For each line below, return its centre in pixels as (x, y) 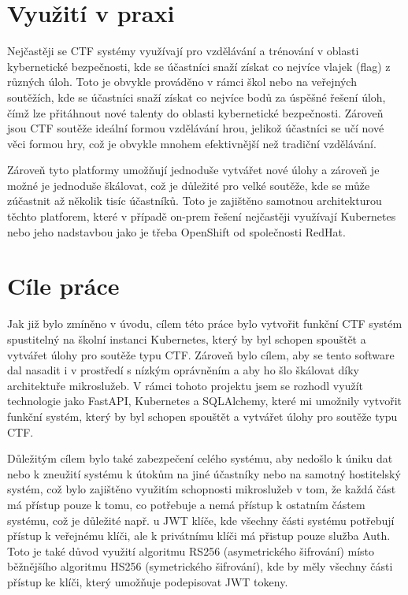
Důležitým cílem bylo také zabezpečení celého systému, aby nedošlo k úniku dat (200, 458)
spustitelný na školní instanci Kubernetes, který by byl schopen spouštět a (187, 338)
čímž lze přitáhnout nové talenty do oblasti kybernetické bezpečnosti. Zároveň (195, 112)
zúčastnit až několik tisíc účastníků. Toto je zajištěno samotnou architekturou (195, 201)
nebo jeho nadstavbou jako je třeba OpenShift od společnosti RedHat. (176, 231)
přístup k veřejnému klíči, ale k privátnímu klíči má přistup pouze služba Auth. (199, 535)
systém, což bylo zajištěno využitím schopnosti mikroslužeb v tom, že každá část (202, 489)
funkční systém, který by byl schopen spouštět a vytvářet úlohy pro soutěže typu (202, 416)
